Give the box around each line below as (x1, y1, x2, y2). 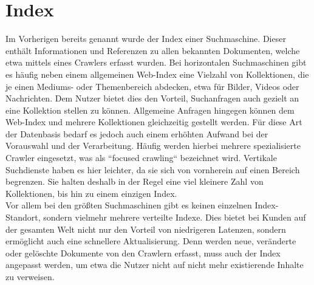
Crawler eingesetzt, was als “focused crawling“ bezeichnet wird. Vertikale (5, 151, 277, 164)
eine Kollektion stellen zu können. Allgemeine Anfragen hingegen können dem (5, 103, 295, 116)
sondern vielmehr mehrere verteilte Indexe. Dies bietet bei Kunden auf (43, 211, 306, 224)
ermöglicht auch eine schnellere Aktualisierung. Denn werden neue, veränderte (5, 235, 296, 247)
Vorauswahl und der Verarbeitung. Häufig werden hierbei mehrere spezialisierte (5, 139, 301, 152)
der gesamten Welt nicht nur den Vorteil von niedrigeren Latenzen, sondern (5, 222, 286, 235)
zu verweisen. (5, 270, 55, 283)
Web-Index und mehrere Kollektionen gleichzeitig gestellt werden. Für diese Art (5, 115, 302, 128)
